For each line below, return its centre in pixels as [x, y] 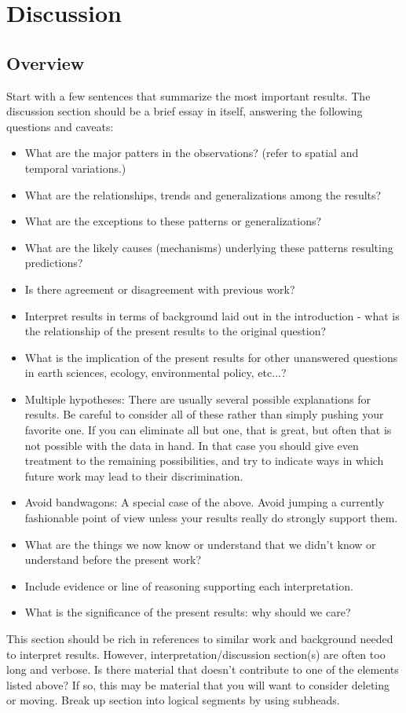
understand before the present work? [113, 559]
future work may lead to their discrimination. [134, 475]
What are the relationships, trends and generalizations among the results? [203, 194]
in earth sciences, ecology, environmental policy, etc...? [155, 373]
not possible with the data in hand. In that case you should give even [192, 445]
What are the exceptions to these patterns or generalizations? [173, 221]
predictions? [54, 263]
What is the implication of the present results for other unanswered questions [211, 357]
